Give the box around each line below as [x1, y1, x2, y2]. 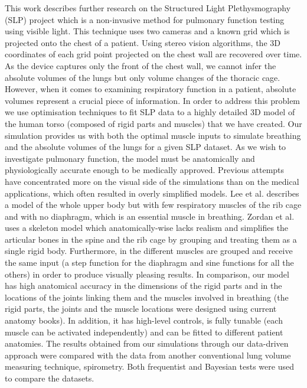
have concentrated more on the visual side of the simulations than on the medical [5, 175, 299, 187]
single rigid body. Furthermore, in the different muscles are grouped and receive [5, 244, 293, 257]
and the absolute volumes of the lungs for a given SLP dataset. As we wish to [5, 141, 286, 153]
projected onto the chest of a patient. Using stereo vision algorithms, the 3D [5, 36, 280, 48]
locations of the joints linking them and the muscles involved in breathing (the [5, 291, 289, 303]
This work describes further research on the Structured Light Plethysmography [5, 2, 291, 14]
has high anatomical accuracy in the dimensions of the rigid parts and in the [5, 279, 282, 292]
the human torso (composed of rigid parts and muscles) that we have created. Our [5, 117, 302, 129]
